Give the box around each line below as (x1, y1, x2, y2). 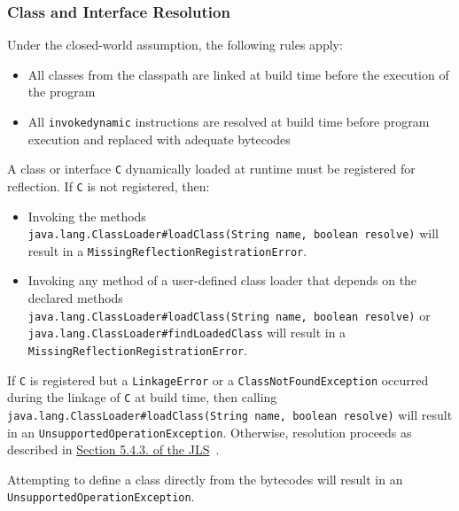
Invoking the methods (27, 206, 146, 225)
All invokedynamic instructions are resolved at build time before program (27, 112, 430, 130)
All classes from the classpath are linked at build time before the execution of (27, 65, 449, 83)
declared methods (27, 289, 123, 307)
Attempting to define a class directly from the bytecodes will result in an (7, 469, 403, 488)
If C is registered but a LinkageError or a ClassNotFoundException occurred (7, 370, 429, 389)
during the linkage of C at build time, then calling (7, 388, 277, 406)
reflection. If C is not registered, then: (7, 176, 210, 195)
